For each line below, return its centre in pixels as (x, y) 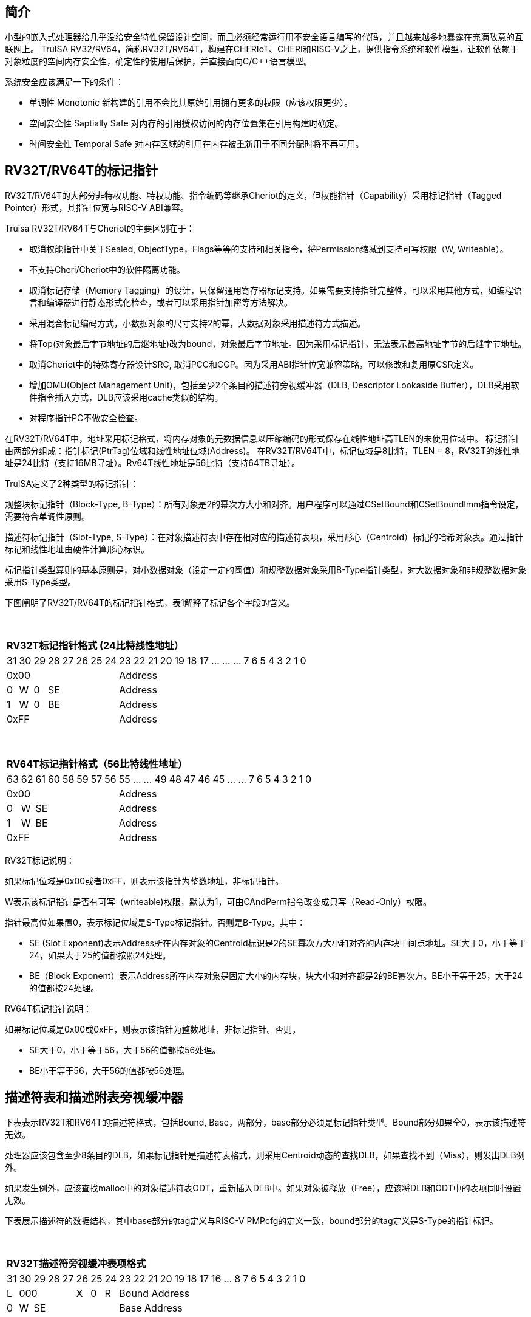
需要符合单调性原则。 (47, 517)
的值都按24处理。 (64, 988)
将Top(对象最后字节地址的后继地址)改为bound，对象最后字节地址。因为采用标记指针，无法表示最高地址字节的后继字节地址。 (278, 344)
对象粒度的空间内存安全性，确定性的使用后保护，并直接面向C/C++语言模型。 (159, 61)
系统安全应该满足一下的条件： (64, 82)
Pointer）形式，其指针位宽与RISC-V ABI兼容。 (97, 208)
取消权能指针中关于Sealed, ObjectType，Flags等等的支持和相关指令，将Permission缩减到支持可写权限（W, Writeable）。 (269, 249)
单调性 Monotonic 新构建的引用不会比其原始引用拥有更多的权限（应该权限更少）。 (191, 103)
